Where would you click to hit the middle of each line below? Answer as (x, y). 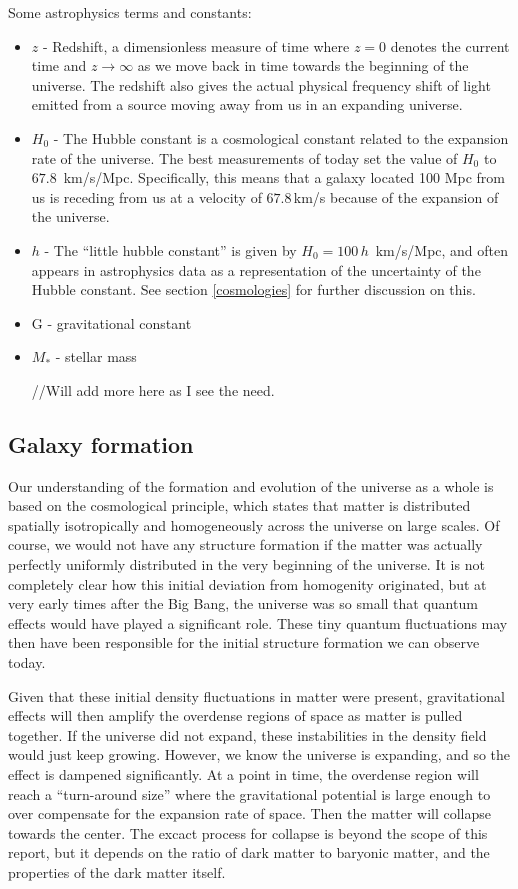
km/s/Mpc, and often (442, 249)
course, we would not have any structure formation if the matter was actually (245, 544)
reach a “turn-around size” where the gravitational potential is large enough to (249, 793)
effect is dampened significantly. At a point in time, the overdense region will (243, 774)
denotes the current (450, 45)
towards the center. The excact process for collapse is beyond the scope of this (248, 832)
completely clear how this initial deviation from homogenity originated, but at (247, 583)
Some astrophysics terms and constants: (130, 12)
